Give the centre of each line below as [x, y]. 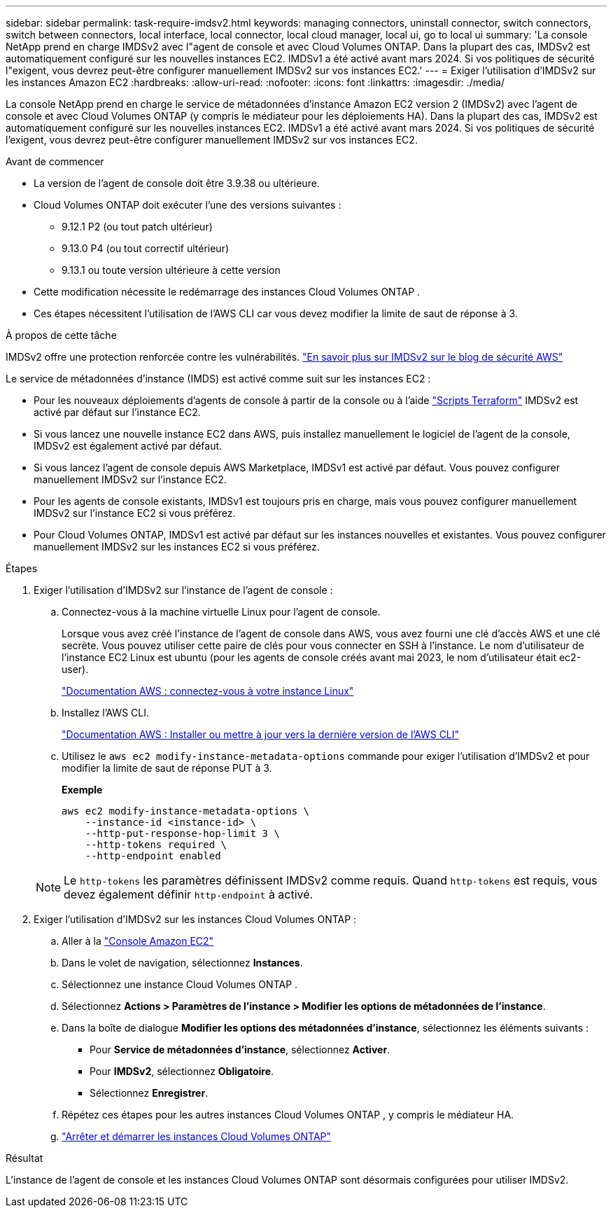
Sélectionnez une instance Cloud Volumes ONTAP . [180, 984]
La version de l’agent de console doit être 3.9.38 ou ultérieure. [177, 183]
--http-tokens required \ [156, 845]
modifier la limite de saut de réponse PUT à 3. [167, 768]
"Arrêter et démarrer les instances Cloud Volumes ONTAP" [196, 1136]
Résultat [24, 1158]
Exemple [82, 790]
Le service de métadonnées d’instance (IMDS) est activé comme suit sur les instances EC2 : [218, 379]
